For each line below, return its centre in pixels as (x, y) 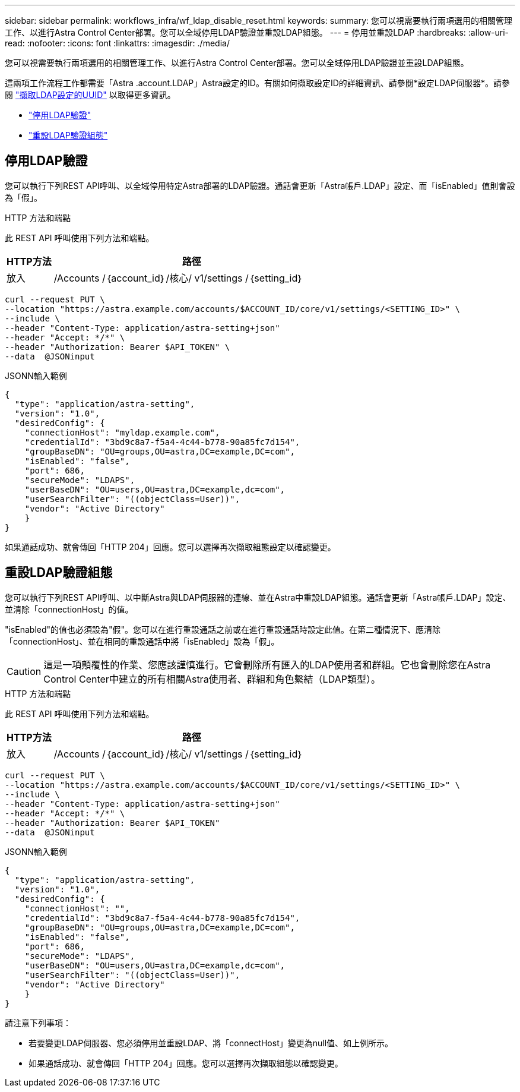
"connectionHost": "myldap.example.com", (122, 432)
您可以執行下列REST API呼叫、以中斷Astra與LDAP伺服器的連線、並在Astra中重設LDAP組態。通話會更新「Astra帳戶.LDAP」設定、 (258, 597)
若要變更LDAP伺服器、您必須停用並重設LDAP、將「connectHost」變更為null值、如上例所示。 (211, 1043)
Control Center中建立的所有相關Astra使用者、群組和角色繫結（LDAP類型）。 (212, 679)
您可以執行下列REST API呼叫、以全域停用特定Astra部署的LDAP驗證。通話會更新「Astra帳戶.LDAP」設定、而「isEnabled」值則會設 (260, 185)
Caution (24, 671)
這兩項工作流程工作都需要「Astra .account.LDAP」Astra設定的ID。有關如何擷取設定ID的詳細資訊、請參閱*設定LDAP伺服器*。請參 (257, 83)
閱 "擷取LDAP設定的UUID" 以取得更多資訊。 (90, 95)
